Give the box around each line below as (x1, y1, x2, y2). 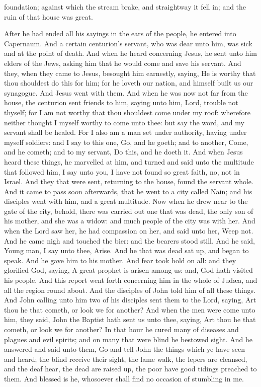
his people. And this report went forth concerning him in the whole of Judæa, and (4, 275, 257, 285)
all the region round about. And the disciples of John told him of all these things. (4, 284, 255, 295)
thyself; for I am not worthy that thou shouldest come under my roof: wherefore (4, 107, 251, 117)
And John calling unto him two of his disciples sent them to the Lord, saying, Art (4, 294, 256, 305)
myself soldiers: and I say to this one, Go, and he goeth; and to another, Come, (4, 136, 248, 147)
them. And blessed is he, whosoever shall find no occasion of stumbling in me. (4, 373, 244, 383)
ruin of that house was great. (4, 11, 93, 22)
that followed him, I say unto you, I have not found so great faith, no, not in (4, 166, 240, 177)
